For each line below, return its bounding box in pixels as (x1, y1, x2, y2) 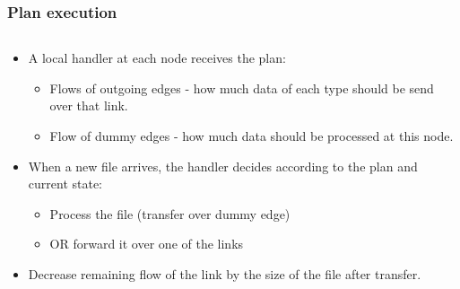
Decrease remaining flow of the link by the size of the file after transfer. (28, 264, 421, 283)
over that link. (49, 96, 128, 115)
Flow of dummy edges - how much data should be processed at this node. (49, 127, 454, 144)
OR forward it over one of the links (49, 234, 244, 253)
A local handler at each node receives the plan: (28, 48, 286, 67)
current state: (28, 174, 103, 193)
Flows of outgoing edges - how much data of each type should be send (49, 78, 434, 97)
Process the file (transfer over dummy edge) (49, 204, 291, 223)
